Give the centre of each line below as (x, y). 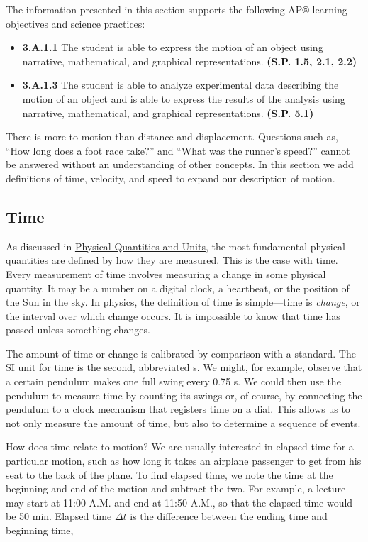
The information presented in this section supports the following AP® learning (177, 9)
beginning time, (40, 530)
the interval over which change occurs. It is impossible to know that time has (173, 315)
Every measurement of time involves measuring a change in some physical (166, 273)
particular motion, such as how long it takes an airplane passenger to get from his (184, 461)
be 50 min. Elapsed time (59, 516)
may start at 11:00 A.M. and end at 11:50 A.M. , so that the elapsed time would (179, 502)
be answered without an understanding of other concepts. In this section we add (180, 164)
